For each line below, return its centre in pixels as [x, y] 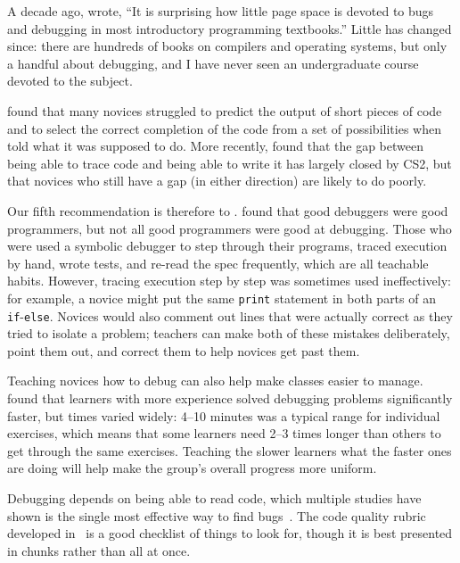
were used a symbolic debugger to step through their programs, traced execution [227, 246]
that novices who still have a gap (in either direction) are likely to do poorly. [217, 181]
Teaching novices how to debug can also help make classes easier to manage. [215, 381]
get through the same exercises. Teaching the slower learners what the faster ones [230, 450]
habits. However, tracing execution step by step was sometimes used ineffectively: [229, 281]
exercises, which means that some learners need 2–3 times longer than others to [224, 433]
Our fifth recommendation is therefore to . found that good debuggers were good [228, 210]
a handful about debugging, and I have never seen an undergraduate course [213, 63]
